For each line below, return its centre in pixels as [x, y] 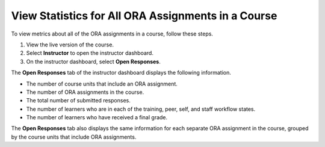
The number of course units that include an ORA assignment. [102, 84]
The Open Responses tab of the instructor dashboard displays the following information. [121, 73]
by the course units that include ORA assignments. [74, 137]
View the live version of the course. [70, 45]
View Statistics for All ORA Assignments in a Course [144, 16]
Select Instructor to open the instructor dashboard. [90, 53]
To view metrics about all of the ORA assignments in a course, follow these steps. [112, 34]
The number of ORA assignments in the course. [85, 92]
